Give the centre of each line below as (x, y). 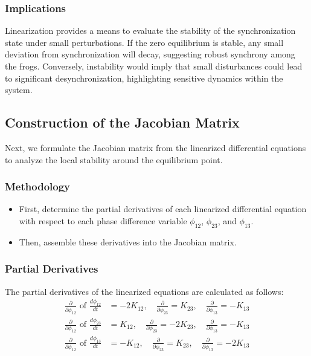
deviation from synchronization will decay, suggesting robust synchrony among (150, 54)
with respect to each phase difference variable (103, 220)
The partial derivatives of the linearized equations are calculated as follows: (144, 291)
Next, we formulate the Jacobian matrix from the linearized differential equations (155, 147)
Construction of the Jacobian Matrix (122, 122)
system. (19, 90)
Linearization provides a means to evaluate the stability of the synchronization (150, 31)
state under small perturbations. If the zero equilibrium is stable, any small (144, 42)
